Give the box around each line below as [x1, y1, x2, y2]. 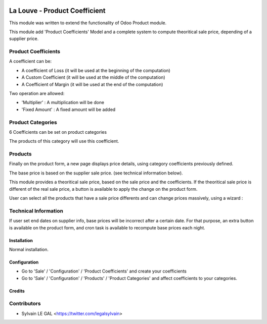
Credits [9, 288, 25, 294]
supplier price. [9, 36, 39, 42]
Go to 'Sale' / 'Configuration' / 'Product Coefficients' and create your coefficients [21, 268, 187, 274]
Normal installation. [9, 246, 49, 252]
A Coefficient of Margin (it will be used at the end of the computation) [21, 81, 163, 87]
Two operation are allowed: [9, 91, 65, 96]
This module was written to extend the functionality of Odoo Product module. [9, 20, 167, 26]
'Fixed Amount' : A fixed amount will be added [21, 107, 116, 112]
